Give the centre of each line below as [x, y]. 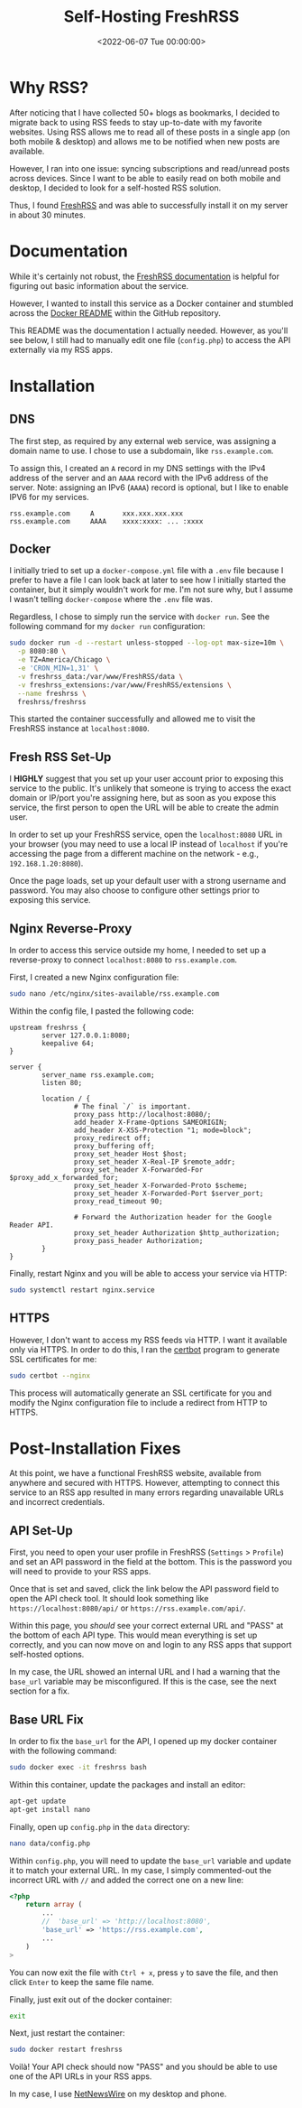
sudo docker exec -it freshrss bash [78, 1768]
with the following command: [63, 1751]
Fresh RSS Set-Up [60, 757]
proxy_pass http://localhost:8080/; [142, 1114]
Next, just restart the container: [67, 2033]
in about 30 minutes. [47, 215]
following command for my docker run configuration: [107, 627]
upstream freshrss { [48, 1027]
